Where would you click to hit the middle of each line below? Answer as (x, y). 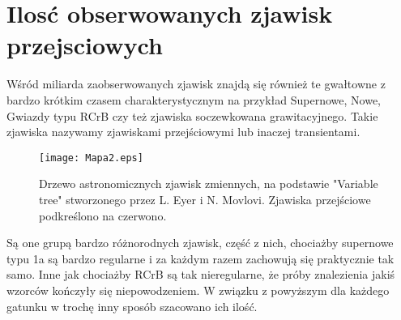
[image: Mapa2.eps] (91, 158)
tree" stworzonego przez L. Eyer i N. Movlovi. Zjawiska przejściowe (205, 199)
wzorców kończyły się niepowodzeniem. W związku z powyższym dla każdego (198, 290)
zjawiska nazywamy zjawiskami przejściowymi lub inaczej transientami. (183, 132)
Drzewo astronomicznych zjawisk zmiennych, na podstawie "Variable (209, 183)
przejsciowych (85, 45)
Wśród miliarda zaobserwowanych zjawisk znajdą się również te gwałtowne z (196, 84)
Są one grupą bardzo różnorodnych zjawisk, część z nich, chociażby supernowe (200, 243)
